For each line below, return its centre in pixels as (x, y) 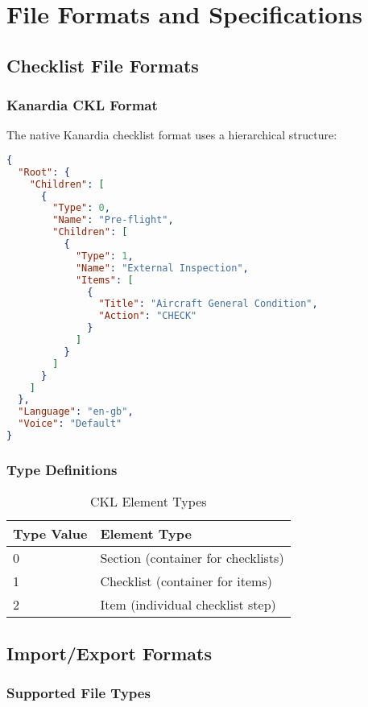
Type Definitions (62, 469)
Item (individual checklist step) (188, 605)
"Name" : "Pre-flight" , (113, 220)
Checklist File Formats (103, 65)
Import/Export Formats (110, 653)
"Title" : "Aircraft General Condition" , (208, 304)
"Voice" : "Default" (70, 424)
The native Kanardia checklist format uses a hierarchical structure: (172, 135)
